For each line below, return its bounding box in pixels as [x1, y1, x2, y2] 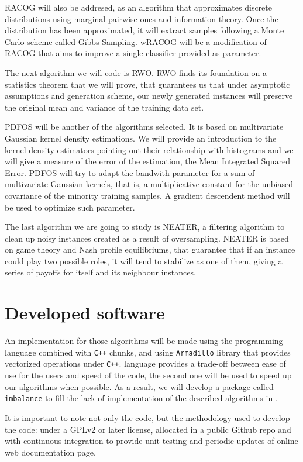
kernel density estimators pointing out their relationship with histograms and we [5, 143, 294, 156]
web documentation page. [5, 446, 96, 458]
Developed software [5, 301, 165, 325]
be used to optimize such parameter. [5, 201, 135, 213]
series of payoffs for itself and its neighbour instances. [5, 266, 196, 278]
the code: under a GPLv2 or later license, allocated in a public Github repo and [5, 423, 291, 435]
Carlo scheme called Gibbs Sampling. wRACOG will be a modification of [5, 35, 267, 47]
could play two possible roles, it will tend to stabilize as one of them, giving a [5, 254, 283, 267]
